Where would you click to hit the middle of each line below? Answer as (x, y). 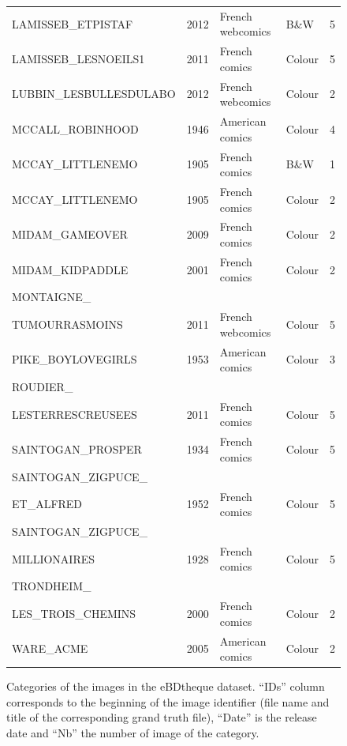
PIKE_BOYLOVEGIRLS (75, 359)
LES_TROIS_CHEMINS (74, 613)
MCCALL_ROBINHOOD (75, 128)
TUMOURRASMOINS (67, 324)
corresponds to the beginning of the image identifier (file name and (168, 701)
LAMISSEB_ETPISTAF (73, 23)
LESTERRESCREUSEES (75, 414)
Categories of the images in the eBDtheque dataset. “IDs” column (166, 686)
